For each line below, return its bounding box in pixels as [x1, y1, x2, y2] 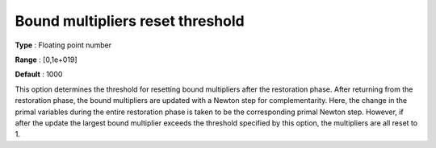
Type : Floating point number [15, 40, 112, 50]
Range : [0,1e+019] [15, 55, 78, 64]
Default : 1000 [15, 69, 63, 80]
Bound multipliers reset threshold [15, 12, 245, 30]
